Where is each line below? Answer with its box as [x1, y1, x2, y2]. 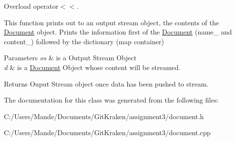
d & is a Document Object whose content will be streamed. [4, 62, 181, 72]
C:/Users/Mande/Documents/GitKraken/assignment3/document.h [4, 111, 204, 121]
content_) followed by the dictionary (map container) [4, 36, 164, 46]
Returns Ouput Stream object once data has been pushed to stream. [4, 78, 209, 88]
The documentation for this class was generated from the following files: [4, 95, 219, 105]
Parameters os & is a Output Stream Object [4, 53, 137, 63]
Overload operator [4, 1, 59, 11]
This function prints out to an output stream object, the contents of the [4, 17, 219, 27]
